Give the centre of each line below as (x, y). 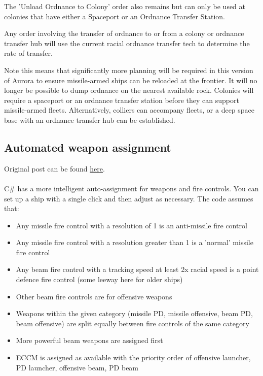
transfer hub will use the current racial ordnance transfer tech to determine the (127, 43)
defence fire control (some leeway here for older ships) (99, 279)
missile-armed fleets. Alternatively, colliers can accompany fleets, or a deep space (129, 110)
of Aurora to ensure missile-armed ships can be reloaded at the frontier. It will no (131, 80)
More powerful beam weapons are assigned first (89, 340)
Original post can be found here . (54, 168)
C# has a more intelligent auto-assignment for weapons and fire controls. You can (131, 188)
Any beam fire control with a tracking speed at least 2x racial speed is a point (137, 269)
